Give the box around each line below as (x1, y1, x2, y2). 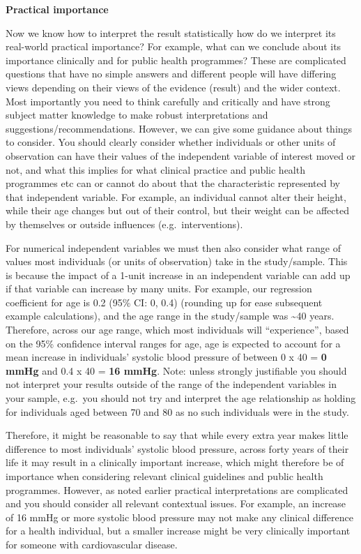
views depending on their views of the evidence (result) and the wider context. (6, 80, 341, 94)
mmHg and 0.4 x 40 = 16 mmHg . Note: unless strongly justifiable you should (6, 363, 347, 377)
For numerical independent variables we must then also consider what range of (6, 240, 341, 255)
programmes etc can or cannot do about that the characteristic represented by (6, 176, 340, 190)
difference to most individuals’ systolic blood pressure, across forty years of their (6, 441, 349, 456)
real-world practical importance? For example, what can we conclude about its (6, 39, 341, 54)
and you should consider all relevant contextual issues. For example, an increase (6, 496, 346, 511)
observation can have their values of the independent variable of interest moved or (6, 148, 356, 163)
